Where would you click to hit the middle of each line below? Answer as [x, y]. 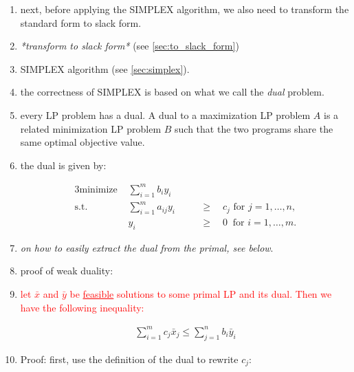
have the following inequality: [82, 307]
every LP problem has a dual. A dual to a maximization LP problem [165, 114]
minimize [98, 189]
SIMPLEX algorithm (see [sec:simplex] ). [105, 68]
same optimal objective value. [82, 142]
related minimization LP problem [91, 128]
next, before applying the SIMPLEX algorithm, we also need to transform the [185, 9]
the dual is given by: [63, 165]
